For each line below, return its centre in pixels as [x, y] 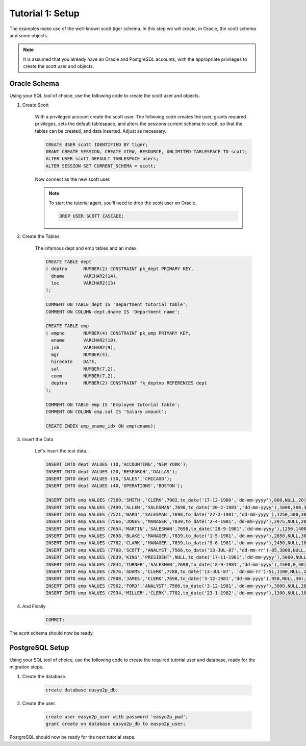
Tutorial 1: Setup [45, 13]
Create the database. [44, 676]
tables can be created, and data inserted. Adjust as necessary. [101, 131]
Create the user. [39, 703]
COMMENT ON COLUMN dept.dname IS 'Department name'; [113, 312]
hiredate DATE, [74, 362]
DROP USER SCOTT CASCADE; [92, 216]
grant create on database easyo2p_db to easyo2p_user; [116, 724]
